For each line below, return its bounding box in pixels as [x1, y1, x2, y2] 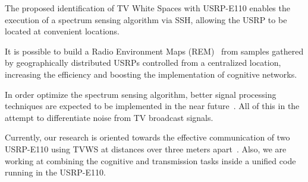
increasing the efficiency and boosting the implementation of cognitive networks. [5, 68, 297, 80]
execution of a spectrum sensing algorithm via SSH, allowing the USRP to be [5, 13, 287, 25]
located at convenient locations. [5, 25, 120, 37]
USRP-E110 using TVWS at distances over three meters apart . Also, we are [5, 142, 287, 155]
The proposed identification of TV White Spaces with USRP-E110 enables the [5, 2, 290, 14]
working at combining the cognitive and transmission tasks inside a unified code [5, 154, 296, 167]
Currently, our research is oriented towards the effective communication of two [5, 131, 290, 143]
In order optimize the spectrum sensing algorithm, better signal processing [5, 88, 276, 100]
